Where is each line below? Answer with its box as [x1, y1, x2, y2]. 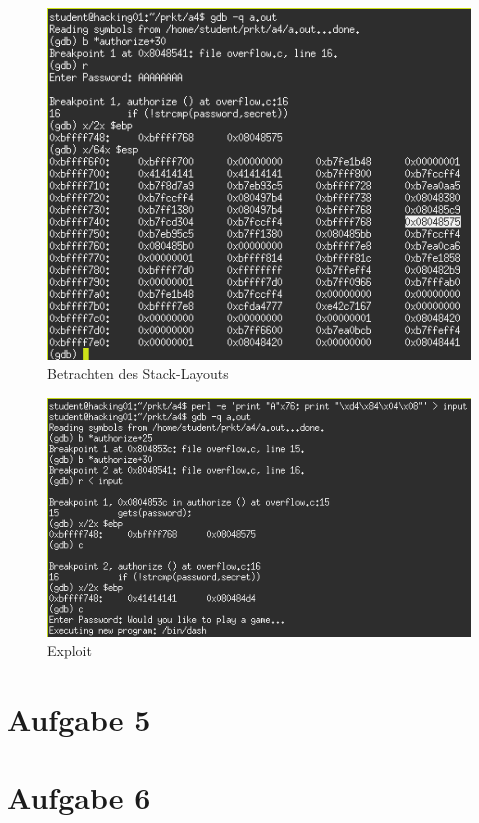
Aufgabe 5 [7, 698, 151, 739]
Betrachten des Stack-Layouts [47, 363, 229, 384]
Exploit [47, 640, 92, 661]
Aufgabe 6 [7, 777, 151, 818]
